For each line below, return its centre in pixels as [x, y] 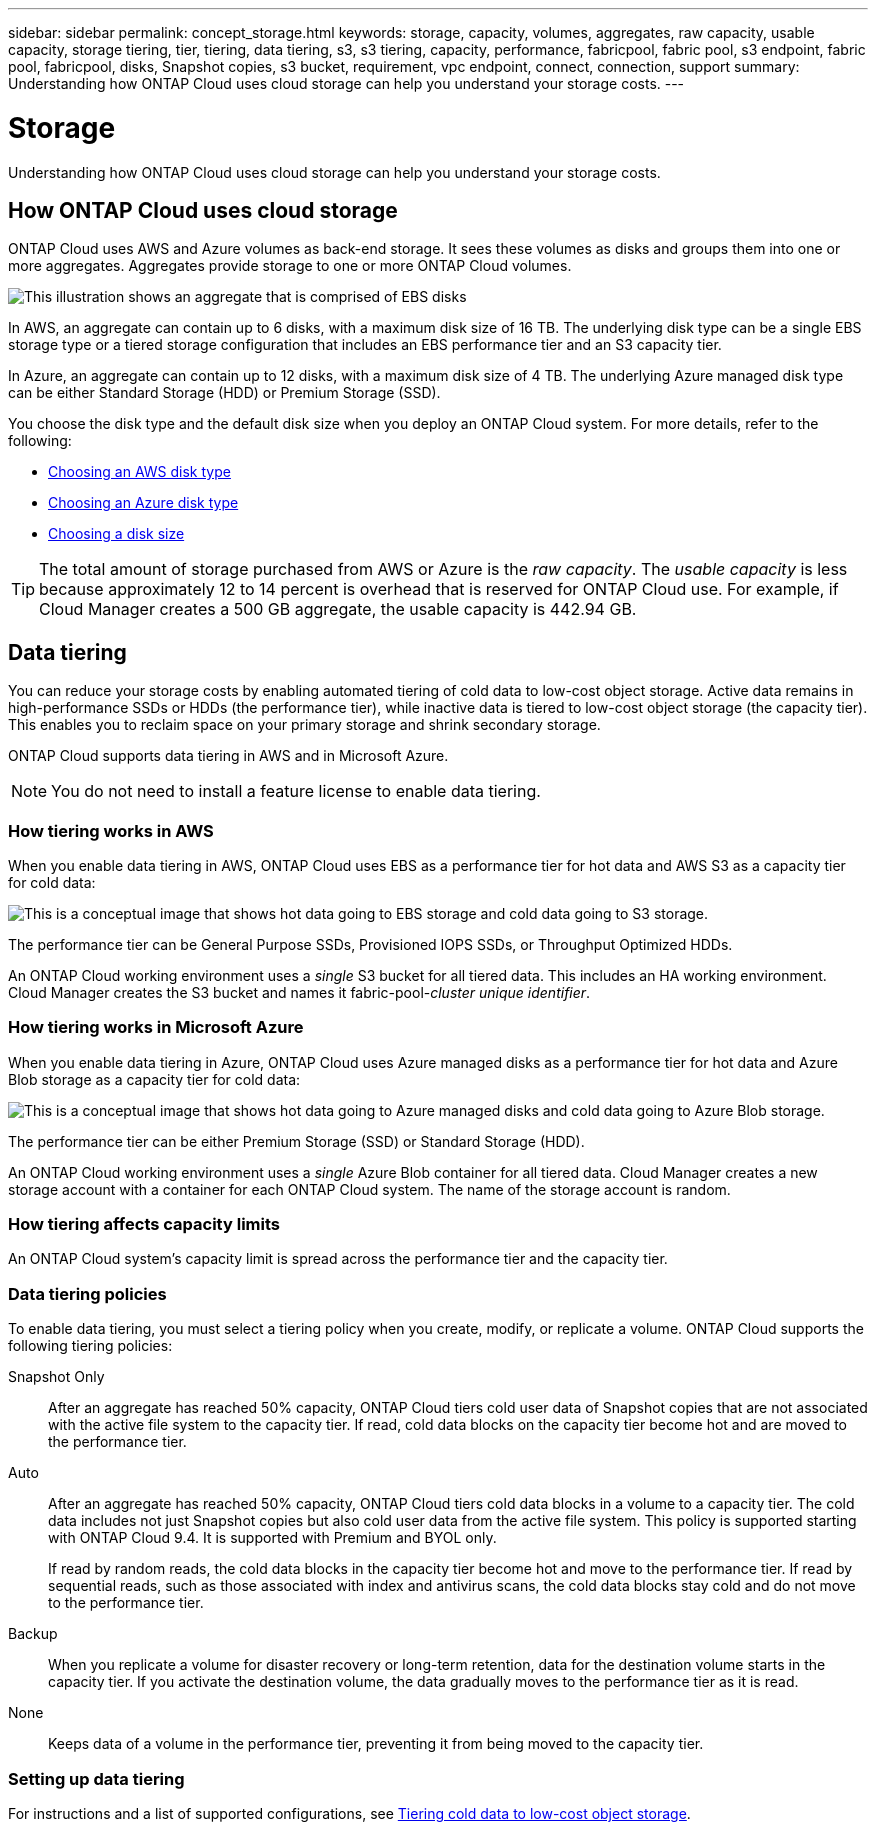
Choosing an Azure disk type [143, 503]
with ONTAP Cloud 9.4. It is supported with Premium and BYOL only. [272, 1538]
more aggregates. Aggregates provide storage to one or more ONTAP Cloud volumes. [290, 266]
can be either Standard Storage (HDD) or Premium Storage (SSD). [224, 393]
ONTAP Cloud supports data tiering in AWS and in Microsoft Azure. [228, 756]
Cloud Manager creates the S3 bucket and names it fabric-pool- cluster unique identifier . [299, 992]
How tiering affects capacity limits [144, 1224]
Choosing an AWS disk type [139, 472]
